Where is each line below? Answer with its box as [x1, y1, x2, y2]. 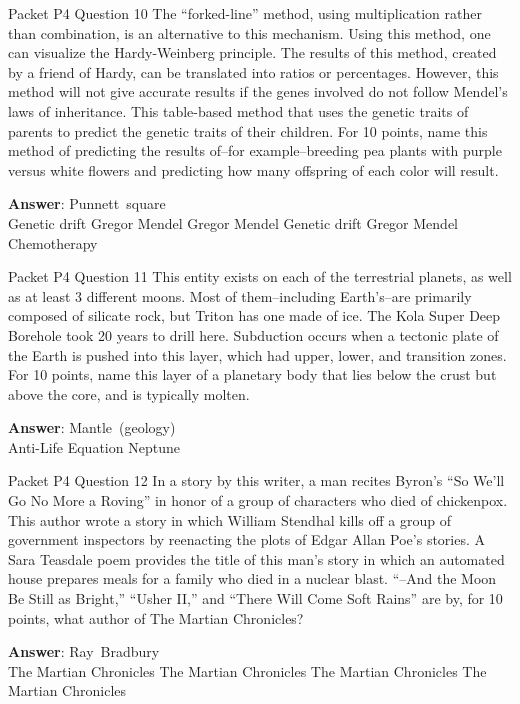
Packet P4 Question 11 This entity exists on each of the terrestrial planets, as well [8, 266, 512, 287]
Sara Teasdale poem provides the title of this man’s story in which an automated [8, 548, 505, 569]
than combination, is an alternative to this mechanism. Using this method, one [8, 22, 491, 43]
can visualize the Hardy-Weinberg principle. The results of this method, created [8, 42, 497, 63]
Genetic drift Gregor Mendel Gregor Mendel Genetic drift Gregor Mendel [8, 212, 459, 233]
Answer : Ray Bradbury [8, 641, 160, 662]
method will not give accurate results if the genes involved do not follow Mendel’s [8, 81, 508, 102]
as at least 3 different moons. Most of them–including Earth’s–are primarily [8, 285, 472, 306]
